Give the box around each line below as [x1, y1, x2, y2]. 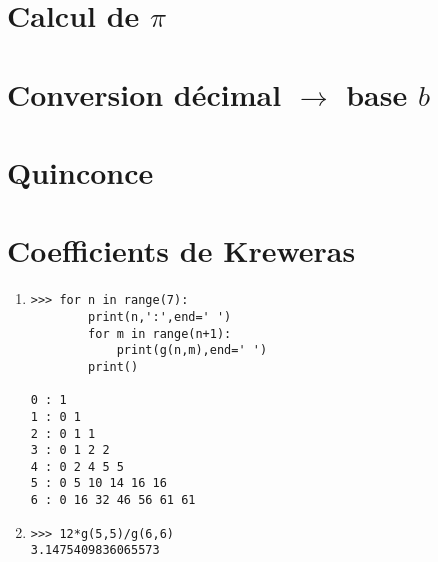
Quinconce [7, 151, 154, 192]
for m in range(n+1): [88, 326, 232, 341]
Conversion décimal [7, 73, 282, 114]
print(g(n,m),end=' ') [116, 343, 268, 358]
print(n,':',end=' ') [88, 309, 232, 324]
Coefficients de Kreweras [7, 230, 356, 271]
